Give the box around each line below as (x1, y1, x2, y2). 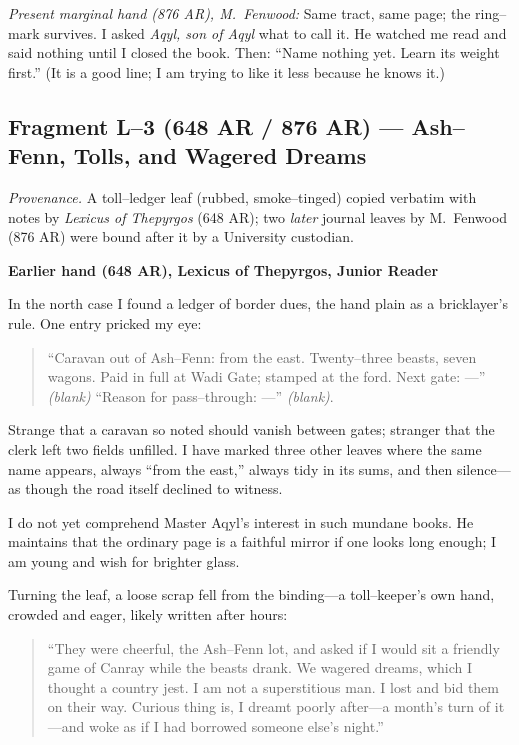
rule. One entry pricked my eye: (8, 312, 202, 333)
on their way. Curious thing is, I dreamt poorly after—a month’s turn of (47, 696, 491, 717)
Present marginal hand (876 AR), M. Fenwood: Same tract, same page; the (8, 3, 471, 23)
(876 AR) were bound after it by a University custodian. (8, 226, 354, 247)
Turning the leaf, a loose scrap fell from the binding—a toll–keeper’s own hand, (8, 584, 495, 605)
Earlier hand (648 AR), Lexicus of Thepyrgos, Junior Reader (8, 259, 439, 280)
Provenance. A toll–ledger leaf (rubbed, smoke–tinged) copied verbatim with (8, 186, 477, 207)
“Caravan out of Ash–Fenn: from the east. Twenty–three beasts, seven (47, 346, 477, 367)
